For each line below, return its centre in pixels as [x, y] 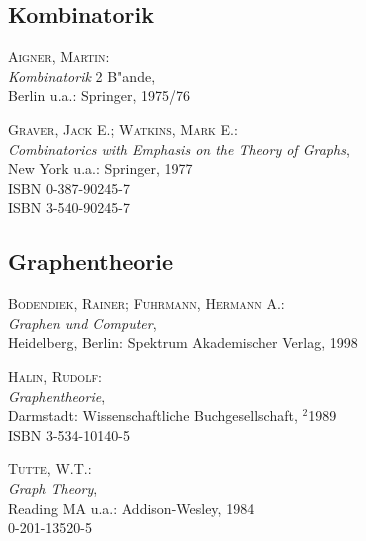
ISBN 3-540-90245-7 [69, 207]
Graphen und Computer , [82, 322]
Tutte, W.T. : [50, 468]
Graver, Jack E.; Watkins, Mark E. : [123, 128]
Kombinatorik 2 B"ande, [82, 75]
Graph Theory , [53, 487]
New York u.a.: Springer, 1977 [100, 168]
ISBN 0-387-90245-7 [69, 187]
